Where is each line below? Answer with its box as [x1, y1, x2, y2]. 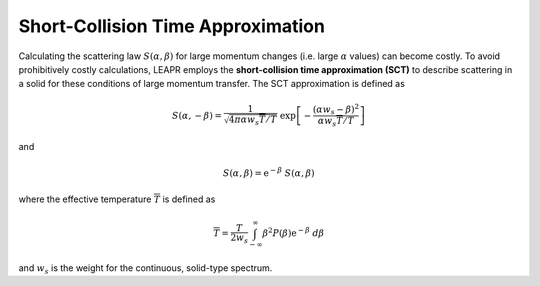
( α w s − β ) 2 [312, 101, 360, 117]
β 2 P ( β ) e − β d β [262, 226, 325, 239]
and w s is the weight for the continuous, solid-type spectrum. [18, 261, 273, 276]
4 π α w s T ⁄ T [228, 114, 277, 128]
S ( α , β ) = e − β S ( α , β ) [222, 166, 315, 179]
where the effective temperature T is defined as [18, 193, 216, 205]
